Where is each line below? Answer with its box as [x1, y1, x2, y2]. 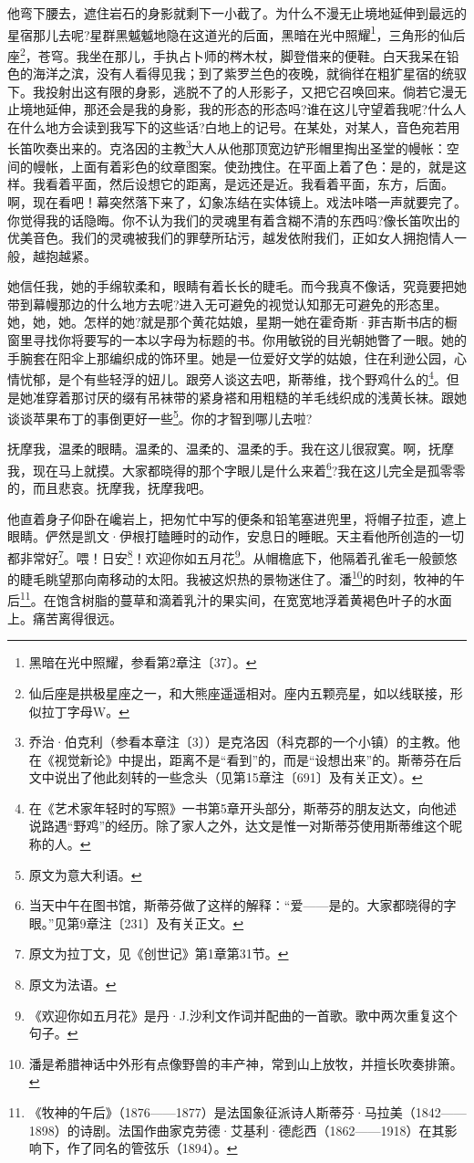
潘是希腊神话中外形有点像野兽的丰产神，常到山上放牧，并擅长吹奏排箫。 [28, 1053, 463, 1073]
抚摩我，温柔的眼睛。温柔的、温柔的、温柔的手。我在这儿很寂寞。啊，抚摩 [7, 439, 454, 458]
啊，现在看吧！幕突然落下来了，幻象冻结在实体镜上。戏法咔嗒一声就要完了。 [7, 192, 467, 211]
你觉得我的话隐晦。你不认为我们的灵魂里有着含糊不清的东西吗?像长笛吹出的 [7, 210, 460, 229]
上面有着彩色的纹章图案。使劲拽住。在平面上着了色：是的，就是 [70, 156, 454, 175]
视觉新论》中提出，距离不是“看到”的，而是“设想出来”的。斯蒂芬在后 [54, 749, 462, 769]
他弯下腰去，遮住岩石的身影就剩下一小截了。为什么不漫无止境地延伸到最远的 [7, 4, 467, 22]
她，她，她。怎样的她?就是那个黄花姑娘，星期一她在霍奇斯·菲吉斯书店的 [7, 312, 445, 331]
